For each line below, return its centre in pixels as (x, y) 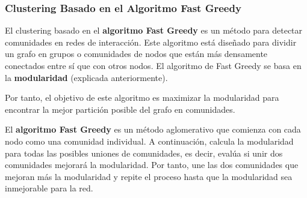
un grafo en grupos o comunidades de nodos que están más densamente (136, 54)
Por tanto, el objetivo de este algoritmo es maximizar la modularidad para (142, 97)
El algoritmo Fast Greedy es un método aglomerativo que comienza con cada (153, 129)
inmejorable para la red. (49, 188)
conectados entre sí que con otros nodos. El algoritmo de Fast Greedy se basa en (153, 65)
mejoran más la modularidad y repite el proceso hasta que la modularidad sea (149, 176)
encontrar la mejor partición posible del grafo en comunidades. (120, 109)
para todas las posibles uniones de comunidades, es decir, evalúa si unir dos (144, 153)
